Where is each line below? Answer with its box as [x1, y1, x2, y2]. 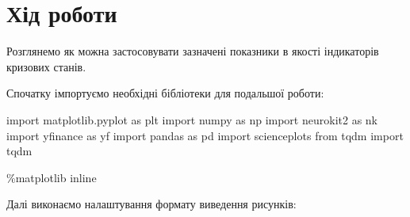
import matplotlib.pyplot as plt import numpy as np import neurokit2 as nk [6, 111, 378, 128]
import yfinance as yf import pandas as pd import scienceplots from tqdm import [6, 127, 404, 143]
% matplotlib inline [6, 169, 97, 185]
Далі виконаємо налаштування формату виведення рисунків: [6, 196, 297, 212]
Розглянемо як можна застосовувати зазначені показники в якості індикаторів [6, 43, 379, 59]
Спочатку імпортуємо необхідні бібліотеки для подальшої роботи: [6, 85, 324, 101]
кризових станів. [6, 58, 86, 74]
